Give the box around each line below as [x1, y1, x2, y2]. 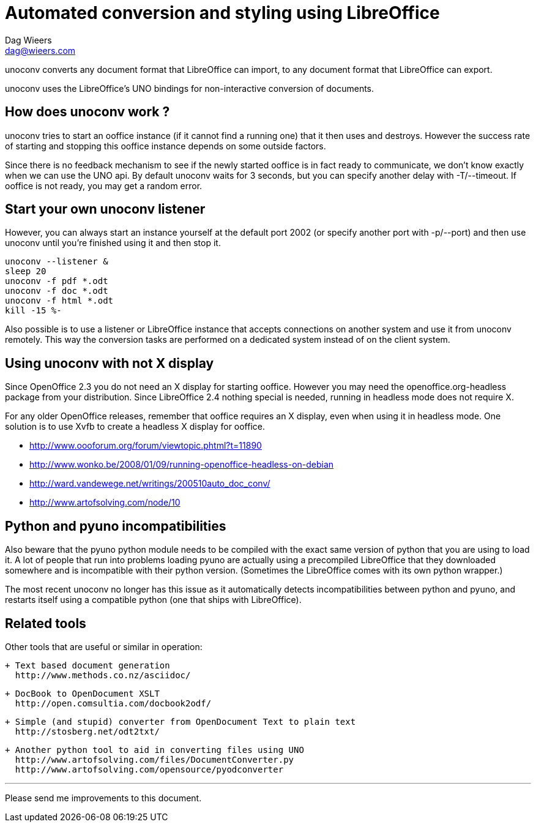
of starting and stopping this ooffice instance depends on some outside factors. [5, 140, 326, 151]
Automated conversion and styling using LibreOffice [5, 2, 440, 23]
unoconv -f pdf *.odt [5, 276, 108, 286]
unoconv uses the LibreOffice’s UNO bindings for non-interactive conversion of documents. [5, 83, 374, 94]
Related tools [5, 615, 86, 631]
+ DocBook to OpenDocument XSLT [5, 688, 160, 698]
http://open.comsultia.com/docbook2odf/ [15, 698, 212, 708]
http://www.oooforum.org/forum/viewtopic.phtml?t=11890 [29, 440, 262, 451]
